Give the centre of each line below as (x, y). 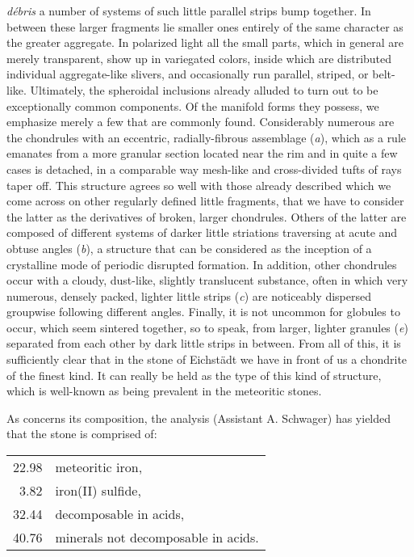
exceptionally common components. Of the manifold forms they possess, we (193, 105)
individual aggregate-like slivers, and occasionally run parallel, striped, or (188, 74)
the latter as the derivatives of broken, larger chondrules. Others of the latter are (207, 216)
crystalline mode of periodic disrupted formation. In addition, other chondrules (202, 264)
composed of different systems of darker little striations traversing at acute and (202, 232)
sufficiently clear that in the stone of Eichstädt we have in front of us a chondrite (207, 359)
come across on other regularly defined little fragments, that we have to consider (205, 201)
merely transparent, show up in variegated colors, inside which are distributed (199, 58)
